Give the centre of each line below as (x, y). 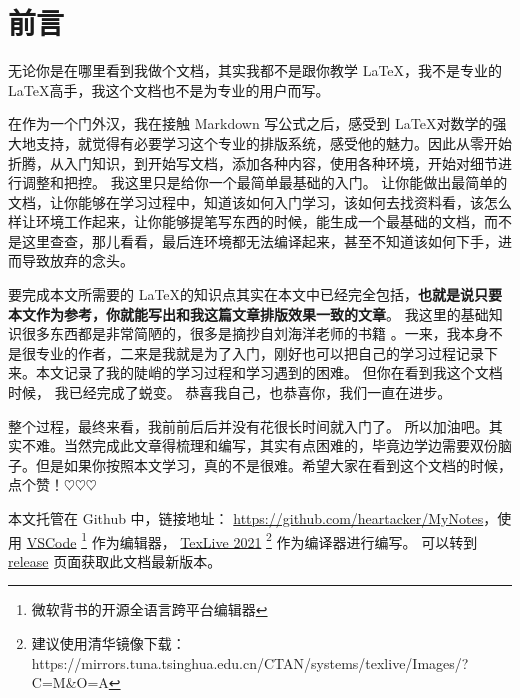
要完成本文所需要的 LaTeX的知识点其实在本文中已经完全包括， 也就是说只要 (255, 294)
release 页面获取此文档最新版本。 (115, 560)
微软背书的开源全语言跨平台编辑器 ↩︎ (149, 609)
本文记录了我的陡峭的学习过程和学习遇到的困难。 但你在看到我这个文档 (269, 372)
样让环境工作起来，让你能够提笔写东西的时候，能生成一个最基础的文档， (246, 221)
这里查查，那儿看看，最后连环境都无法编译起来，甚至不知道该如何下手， (259, 240)
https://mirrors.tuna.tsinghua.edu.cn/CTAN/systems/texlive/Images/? (250, 662)
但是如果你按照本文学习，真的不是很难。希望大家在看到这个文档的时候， (273, 464)
